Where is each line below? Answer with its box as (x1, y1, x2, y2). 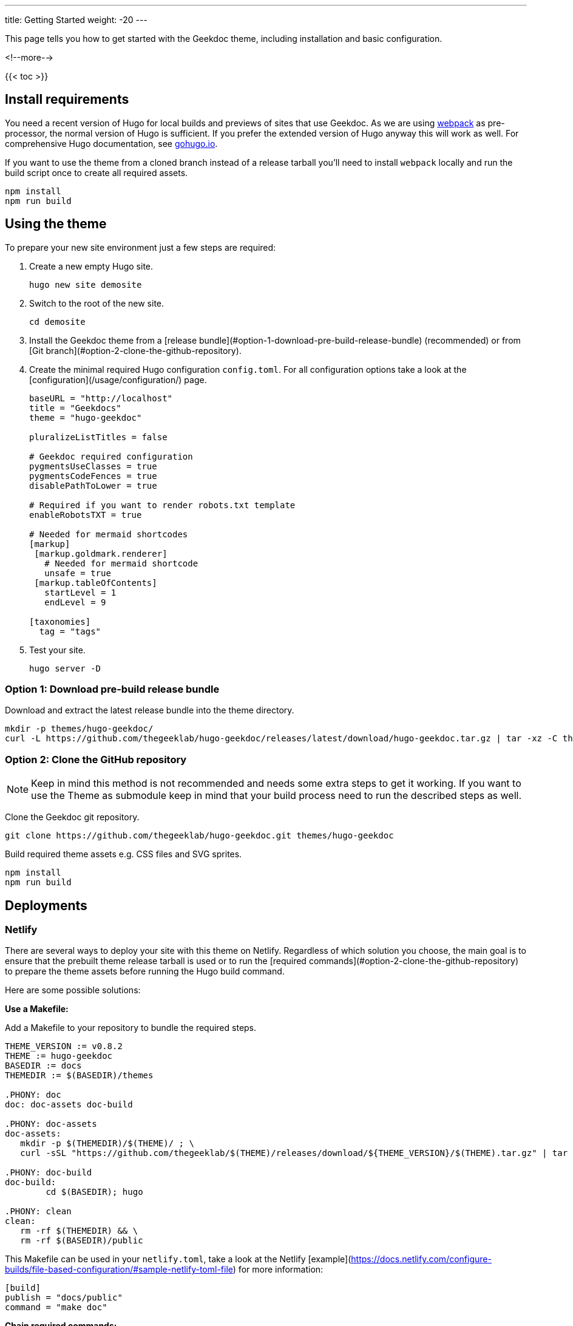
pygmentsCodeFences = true (29, 471, 157, 481)
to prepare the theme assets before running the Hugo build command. (5, 966, 285, 977)
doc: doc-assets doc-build (5, 1100, 133, 1110)
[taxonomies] (29, 616, 91, 627)
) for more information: (232, 1264, 324, 1275)
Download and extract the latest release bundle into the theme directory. (5, 705, 294, 716)
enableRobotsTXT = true (29, 509, 142, 520)
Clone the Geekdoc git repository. (5, 812, 140, 823)
